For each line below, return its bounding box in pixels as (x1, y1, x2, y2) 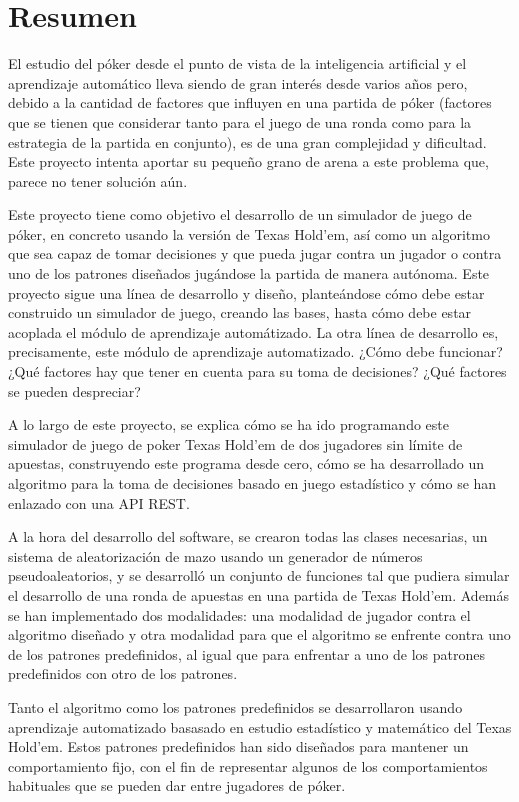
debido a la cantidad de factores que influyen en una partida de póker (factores (8, 92, 492, 113)
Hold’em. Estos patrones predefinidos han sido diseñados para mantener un (8, 736, 469, 757)
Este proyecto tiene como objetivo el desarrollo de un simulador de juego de (8, 204, 472, 225)
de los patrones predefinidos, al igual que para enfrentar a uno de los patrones (8, 643, 486, 664)
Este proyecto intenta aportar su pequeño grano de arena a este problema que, (8, 151, 489, 172)
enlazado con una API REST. (8, 492, 190, 513)
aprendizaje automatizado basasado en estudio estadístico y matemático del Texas (8, 716, 512, 737)
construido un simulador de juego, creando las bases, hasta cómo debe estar (8, 302, 472, 323)
